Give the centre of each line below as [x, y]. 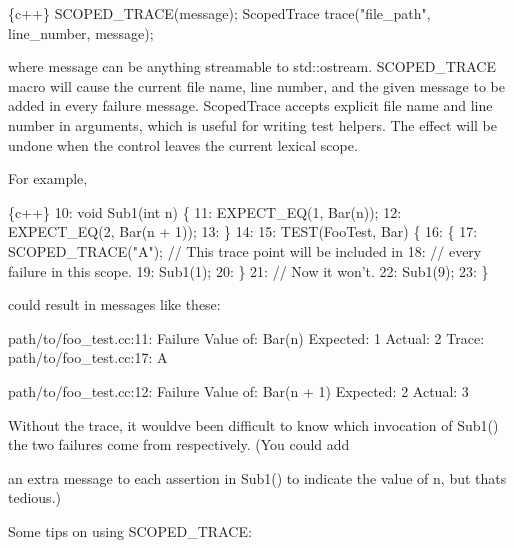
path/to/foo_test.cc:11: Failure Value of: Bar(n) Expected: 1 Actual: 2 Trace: [246, 337]
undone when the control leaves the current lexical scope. [183, 144]
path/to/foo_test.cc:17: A [88, 357]
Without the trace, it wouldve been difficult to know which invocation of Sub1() [253, 424]
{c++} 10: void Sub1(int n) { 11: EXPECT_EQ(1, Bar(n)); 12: [205, 211]
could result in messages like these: [114, 304]
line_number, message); [81, 32]
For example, [48, 178]
